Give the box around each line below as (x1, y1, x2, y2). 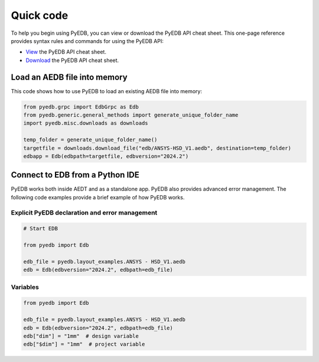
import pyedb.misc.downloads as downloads (23, 120, 148, 127)
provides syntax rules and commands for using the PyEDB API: (11, 37, 164, 44)
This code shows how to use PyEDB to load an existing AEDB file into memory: (11, 87, 202, 94)
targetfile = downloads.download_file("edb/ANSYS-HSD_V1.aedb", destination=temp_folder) (23, 144, 292, 152)
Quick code (11, 9, 69, 22)
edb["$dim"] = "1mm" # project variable (23, 341, 145, 348)
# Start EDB (23, 225, 58, 232)
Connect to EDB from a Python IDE (11, 170, 139, 180)
